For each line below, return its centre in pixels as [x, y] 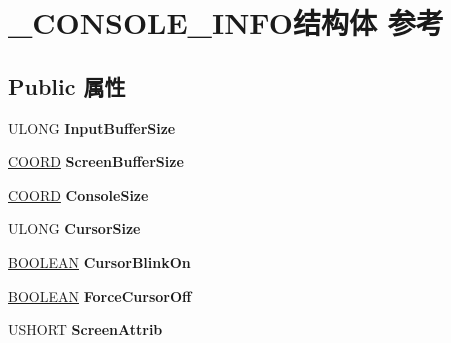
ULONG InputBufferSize [92, 127]
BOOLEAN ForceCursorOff [100, 295]
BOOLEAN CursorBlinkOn [99, 261]
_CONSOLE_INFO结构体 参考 [226, 22]
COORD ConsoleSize [78, 194]
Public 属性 [67, 85]
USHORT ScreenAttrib [85, 329]
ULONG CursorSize [74, 228]
